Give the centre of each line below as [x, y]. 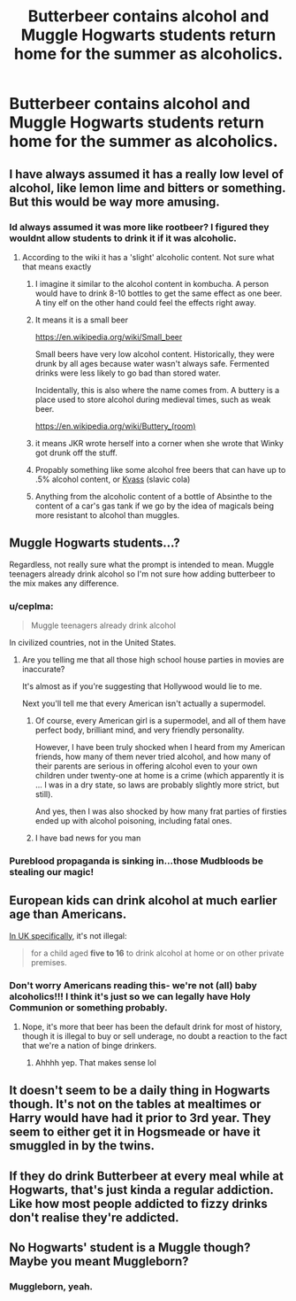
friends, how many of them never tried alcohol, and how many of [153, 756]
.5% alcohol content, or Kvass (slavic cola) [113, 479]
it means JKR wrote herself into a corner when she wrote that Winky [159, 443]
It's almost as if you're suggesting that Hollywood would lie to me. [142, 686]
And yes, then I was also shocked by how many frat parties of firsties [161, 811]
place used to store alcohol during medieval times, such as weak [153, 399]
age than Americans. [68, 914]
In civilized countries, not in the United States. [93, 642]
